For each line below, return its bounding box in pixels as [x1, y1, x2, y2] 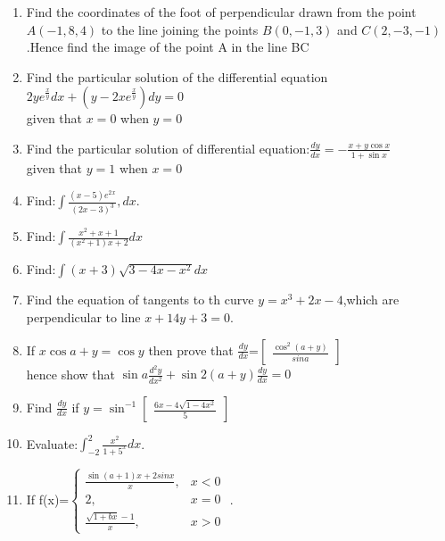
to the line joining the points [101, 20, 259, 38]
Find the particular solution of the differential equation [26, 67, 328, 86]
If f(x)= [26, 489, 70, 508]
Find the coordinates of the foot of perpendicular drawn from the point [26, 3, 416, 21]
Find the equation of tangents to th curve [26, 290, 254, 309]
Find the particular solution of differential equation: [26, 138, 310, 157]
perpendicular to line [26, 307, 141, 326]
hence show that [26, 364, 116, 383]
